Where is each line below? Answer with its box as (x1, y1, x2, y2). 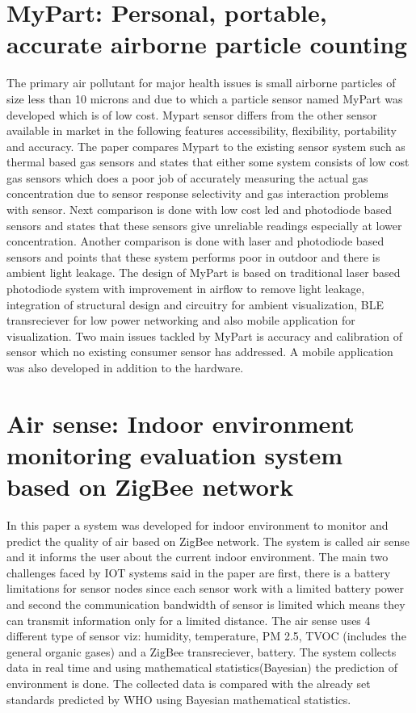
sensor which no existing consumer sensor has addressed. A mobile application (6, 343, 393, 360)
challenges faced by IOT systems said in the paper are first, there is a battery (6, 564, 391, 581)
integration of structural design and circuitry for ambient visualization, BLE (6, 296, 384, 312)
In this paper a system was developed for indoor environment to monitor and (6, 517, 389, 534)
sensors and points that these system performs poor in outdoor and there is (6, 248, 380, 265)
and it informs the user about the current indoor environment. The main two (6, 548, 389, 565)
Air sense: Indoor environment (6, 406, 355, 439)
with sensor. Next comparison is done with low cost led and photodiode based (6, 201, 392, 218)
